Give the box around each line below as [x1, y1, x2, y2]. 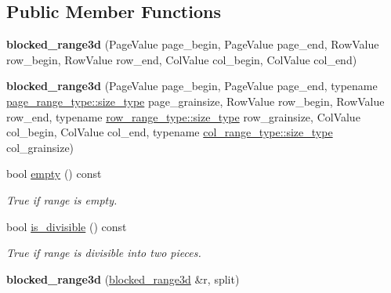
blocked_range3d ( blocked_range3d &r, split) [6, 270, 240, 287]
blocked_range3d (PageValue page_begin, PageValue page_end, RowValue [6, 36, 379, 52]
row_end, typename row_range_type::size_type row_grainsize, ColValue [6, 108, 360, 125]
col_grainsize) [6, 139, 74, 155]
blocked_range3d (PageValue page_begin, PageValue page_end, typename [6, 78, 378, 94]
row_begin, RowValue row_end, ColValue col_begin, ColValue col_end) [6, 51, 357, 67]
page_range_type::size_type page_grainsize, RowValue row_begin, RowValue [6, 92, 385, 109]
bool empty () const [6, 165, 102, 182]
